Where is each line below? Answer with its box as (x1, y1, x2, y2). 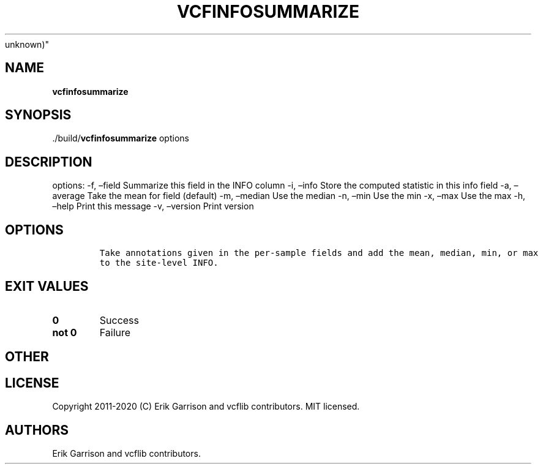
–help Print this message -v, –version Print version (52, 201, 254, 212)
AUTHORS (5, 422, 69, 438)
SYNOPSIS (5, 107, 72, 123)
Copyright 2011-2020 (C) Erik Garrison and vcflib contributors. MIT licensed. (52, 401, 360, 412)
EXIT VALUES (5, 278, 89, 294)
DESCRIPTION (5, 154, 92, 170)
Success (99, 313, 140, 326)
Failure (99, 326, 131, 339)
